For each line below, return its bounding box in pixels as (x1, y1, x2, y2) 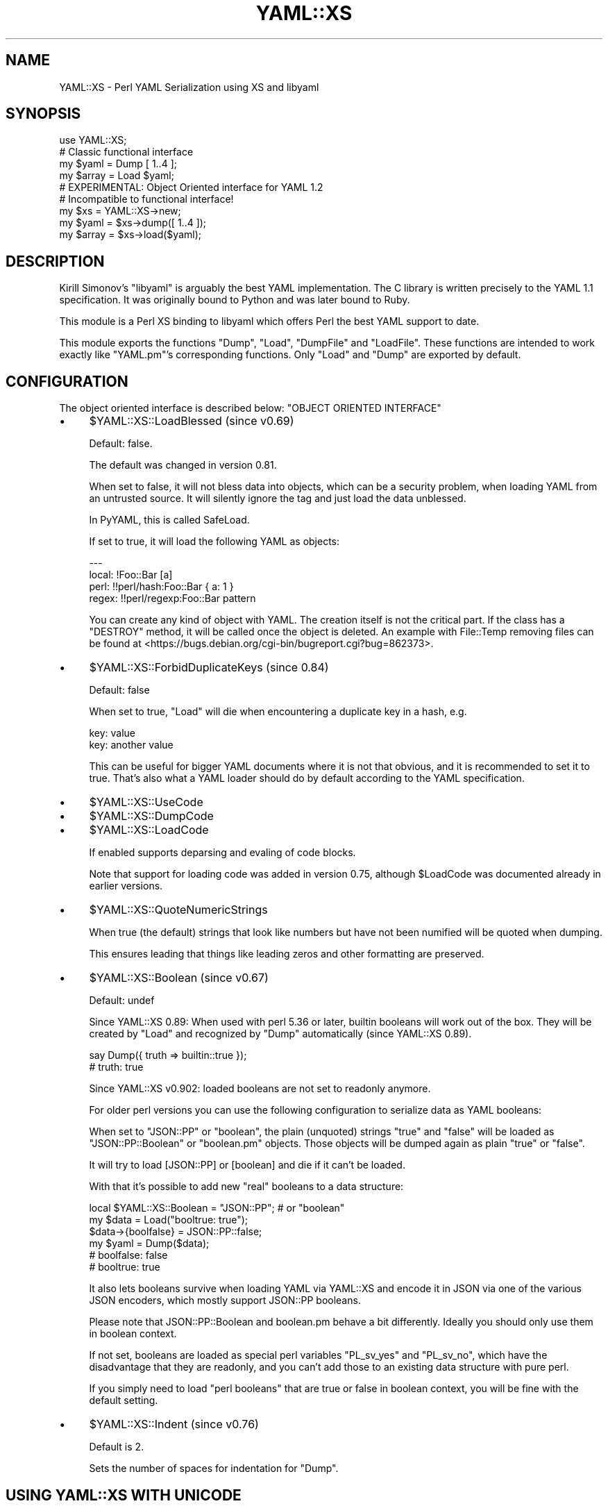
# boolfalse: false (89, 1249, 168, 1262)
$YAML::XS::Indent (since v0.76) (89, 1417, 259, 1432)
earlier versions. (89, 880, 163, 892)
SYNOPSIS (6, 105, 81, 123)
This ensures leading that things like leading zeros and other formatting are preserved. (89, 948, 484, 960)
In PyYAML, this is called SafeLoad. (89, 514, 250, 526)
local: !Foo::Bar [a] (89, 569, 173, 581)
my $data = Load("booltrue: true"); (89, 1214, 248, 1226)
